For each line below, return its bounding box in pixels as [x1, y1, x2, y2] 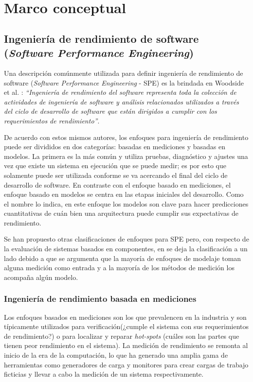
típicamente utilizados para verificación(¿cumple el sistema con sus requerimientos [4, 321, 249, 331]
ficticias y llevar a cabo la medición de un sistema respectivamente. [4, 369, 204, 379]
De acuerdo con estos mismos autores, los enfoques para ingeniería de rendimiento [4, 132, 249, 142]
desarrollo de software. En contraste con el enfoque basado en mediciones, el [4, 179, 231, 190]
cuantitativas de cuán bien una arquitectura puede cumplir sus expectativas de [4, 208, 238, 218]
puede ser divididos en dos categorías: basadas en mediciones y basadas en [4, 141, 225, 152]
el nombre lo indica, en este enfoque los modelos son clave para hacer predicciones [4, 198, 249, 208]
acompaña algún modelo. [4, 272, 78, 282]
